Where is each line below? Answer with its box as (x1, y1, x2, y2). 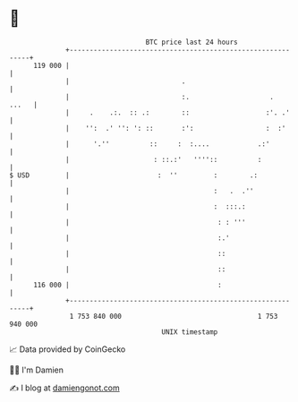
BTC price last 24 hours (145, 38, 239, 47)
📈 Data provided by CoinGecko (9, 344, 126, 355)
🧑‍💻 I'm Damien (9, 364, 64, 375)
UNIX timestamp (161, 327, 218, 337)
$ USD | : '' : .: (9, 170, 258, 180)
